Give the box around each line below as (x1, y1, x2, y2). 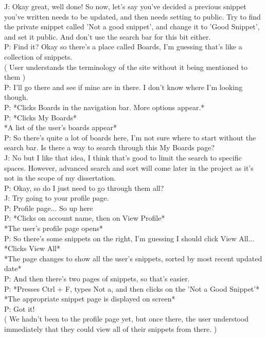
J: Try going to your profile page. (4, 192, 109, 203)
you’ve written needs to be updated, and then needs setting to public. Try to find (4, 11, 261, 22)
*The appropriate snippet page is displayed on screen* (4, 293, 175, 304)
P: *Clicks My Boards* (4, 112, 77, 122)
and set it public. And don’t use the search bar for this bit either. (4, 31, 211, 42)
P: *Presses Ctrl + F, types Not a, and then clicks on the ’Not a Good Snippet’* (4, 283, 260, 294)
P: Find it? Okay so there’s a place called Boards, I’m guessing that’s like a (4, 41, 242, 52)
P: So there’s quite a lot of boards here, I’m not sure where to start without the (4, 132, 256, 143)
